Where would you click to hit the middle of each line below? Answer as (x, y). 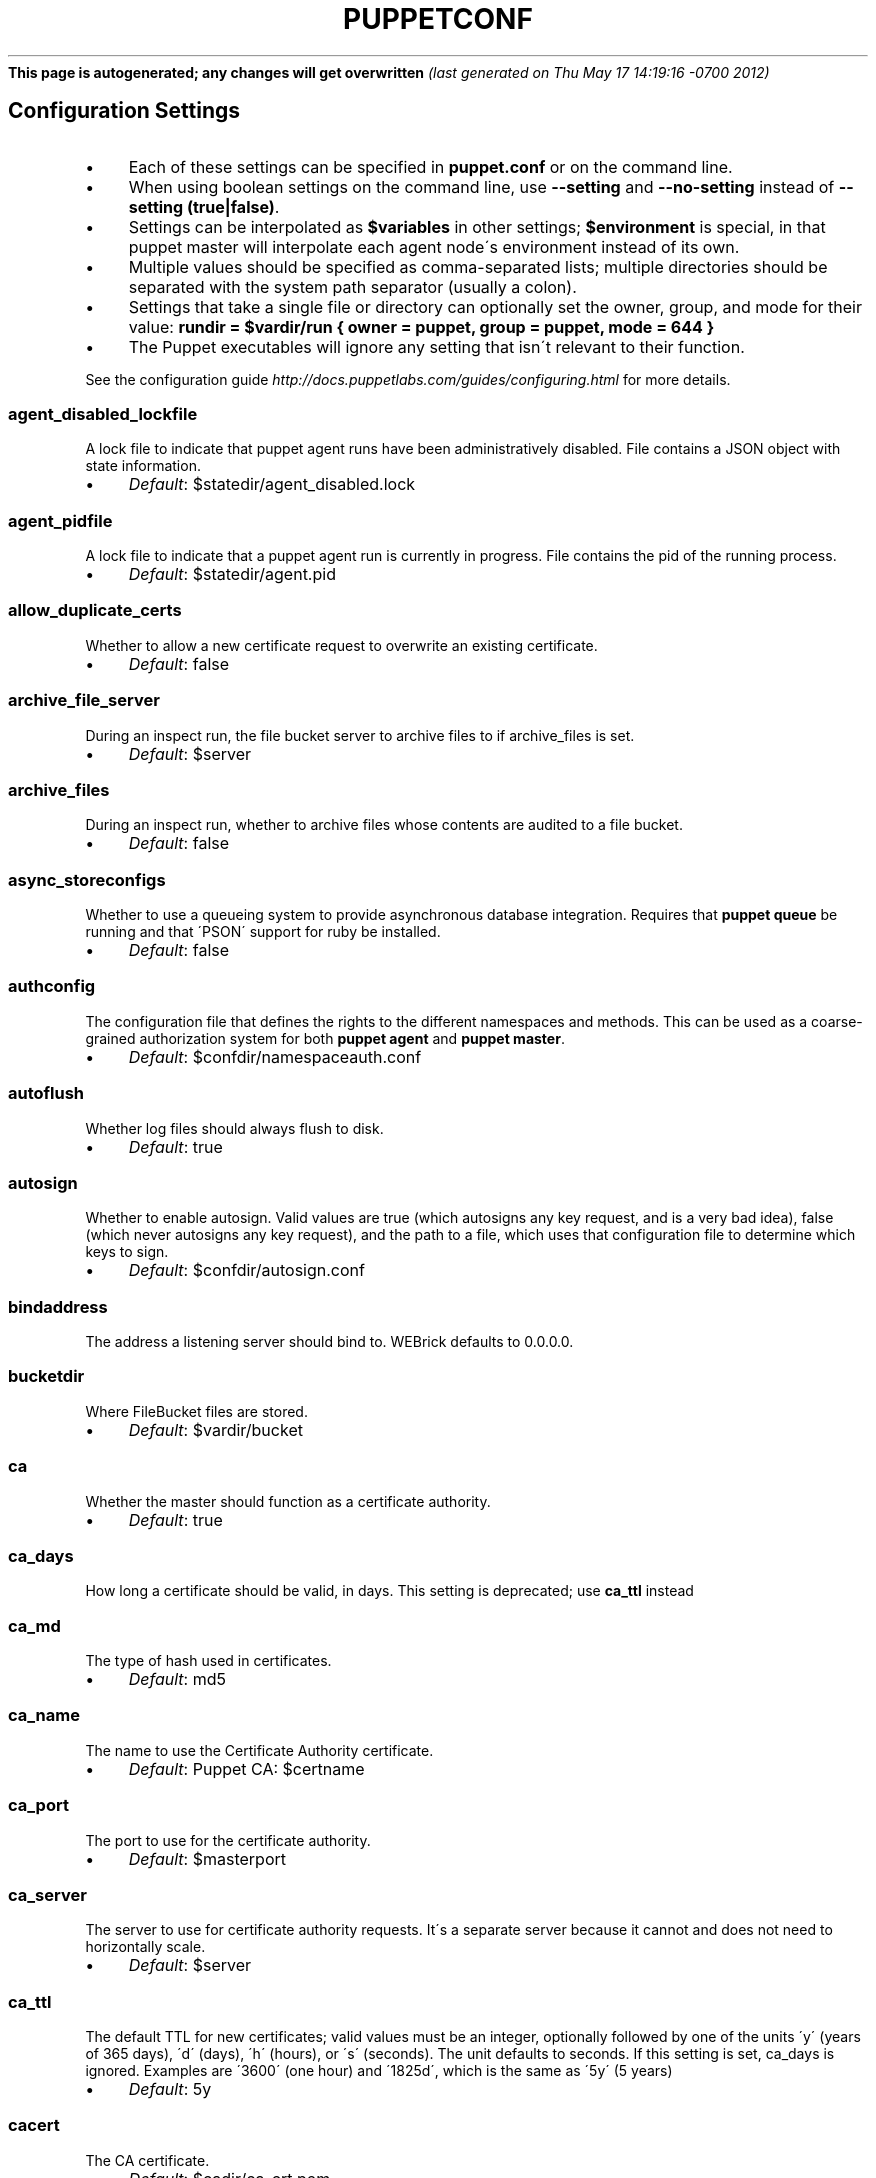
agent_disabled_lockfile (103, 413)
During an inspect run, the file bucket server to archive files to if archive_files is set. (360, 735)
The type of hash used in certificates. (208, 1661)
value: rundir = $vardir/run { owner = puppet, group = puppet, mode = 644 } (421, 326)
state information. (143, 466)
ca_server (47, 1894)
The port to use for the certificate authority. (228, 1840)
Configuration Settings (124, 111)
